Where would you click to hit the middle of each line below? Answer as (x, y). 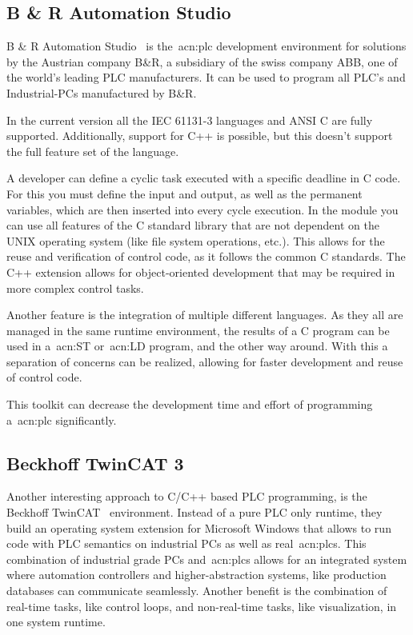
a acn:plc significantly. (62, 419)
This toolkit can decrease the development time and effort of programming (190, 404)
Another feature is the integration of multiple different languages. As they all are (205, 315)
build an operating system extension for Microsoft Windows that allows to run (199, 527)
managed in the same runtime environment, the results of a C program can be (198, 330)
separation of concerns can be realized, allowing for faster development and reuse (205, 361)
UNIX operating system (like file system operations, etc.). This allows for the (196, 240)
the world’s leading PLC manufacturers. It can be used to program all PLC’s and (206, 77)
